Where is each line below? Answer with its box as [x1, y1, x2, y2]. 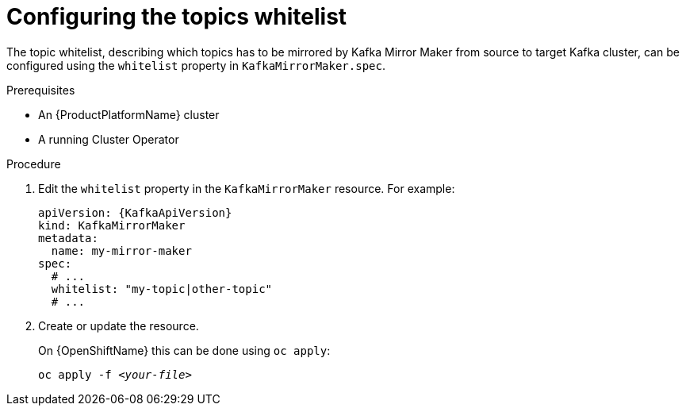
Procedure [6, 156, 61, 171]
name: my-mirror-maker [51, 244, 192, 257]
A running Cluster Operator [38, 132, 179, 146]
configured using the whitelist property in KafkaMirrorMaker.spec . [6, 58, 385, 72]
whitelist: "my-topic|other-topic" [51, 282, 273, 295]
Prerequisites [6, 83, 75, 97]
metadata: [38, 231, 98, 245]
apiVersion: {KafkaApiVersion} [38, 206, 232, 219]
